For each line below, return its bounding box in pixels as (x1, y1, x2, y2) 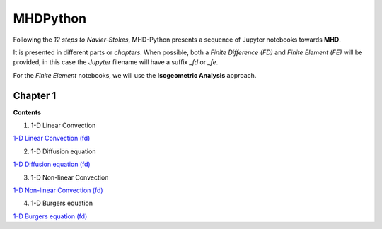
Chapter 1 (13, 89, 57, 102)
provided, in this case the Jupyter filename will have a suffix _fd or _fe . (13, 58, 219, 66)
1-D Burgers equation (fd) (13, 212, 88, 221)
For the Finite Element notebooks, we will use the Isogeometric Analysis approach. (13, 71, 257, 79)
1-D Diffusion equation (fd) (13, 160, 91, 169)
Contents (13, 108, 42, 117)
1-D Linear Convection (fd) (13, 134, 91, 143)
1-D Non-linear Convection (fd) (13, 186, 103, 194)
